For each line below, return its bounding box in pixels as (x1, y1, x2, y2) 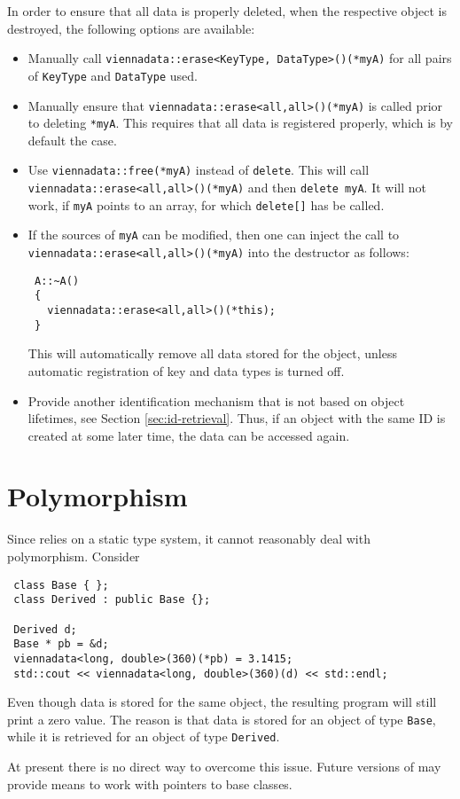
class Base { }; (13, 578, 109, 591)
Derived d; (13, 623, 77, 636)
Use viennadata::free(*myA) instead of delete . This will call (27, 161, 370, 179)
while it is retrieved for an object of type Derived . (7, 727, 280, 746)
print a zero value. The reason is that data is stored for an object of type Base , (7, 709, 436, 728)
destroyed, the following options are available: (7, 19, 255, 37)
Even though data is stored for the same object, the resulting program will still (7, 693, 437, 711)
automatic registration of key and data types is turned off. (27, 361, 345, 380)
